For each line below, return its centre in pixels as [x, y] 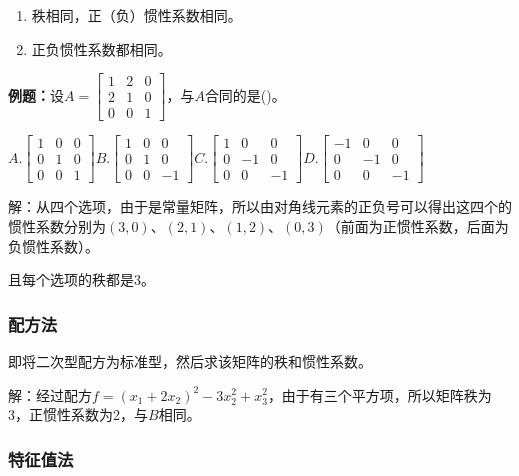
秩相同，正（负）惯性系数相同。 [136, 15]
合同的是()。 [245, 94]
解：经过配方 [50, 394]
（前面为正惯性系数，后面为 [417, 225]
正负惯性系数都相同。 [101, 48]
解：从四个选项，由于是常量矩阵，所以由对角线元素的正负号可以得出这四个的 [260, 206]
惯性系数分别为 [57, 225]
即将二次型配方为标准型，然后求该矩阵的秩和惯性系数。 [190, 360]
